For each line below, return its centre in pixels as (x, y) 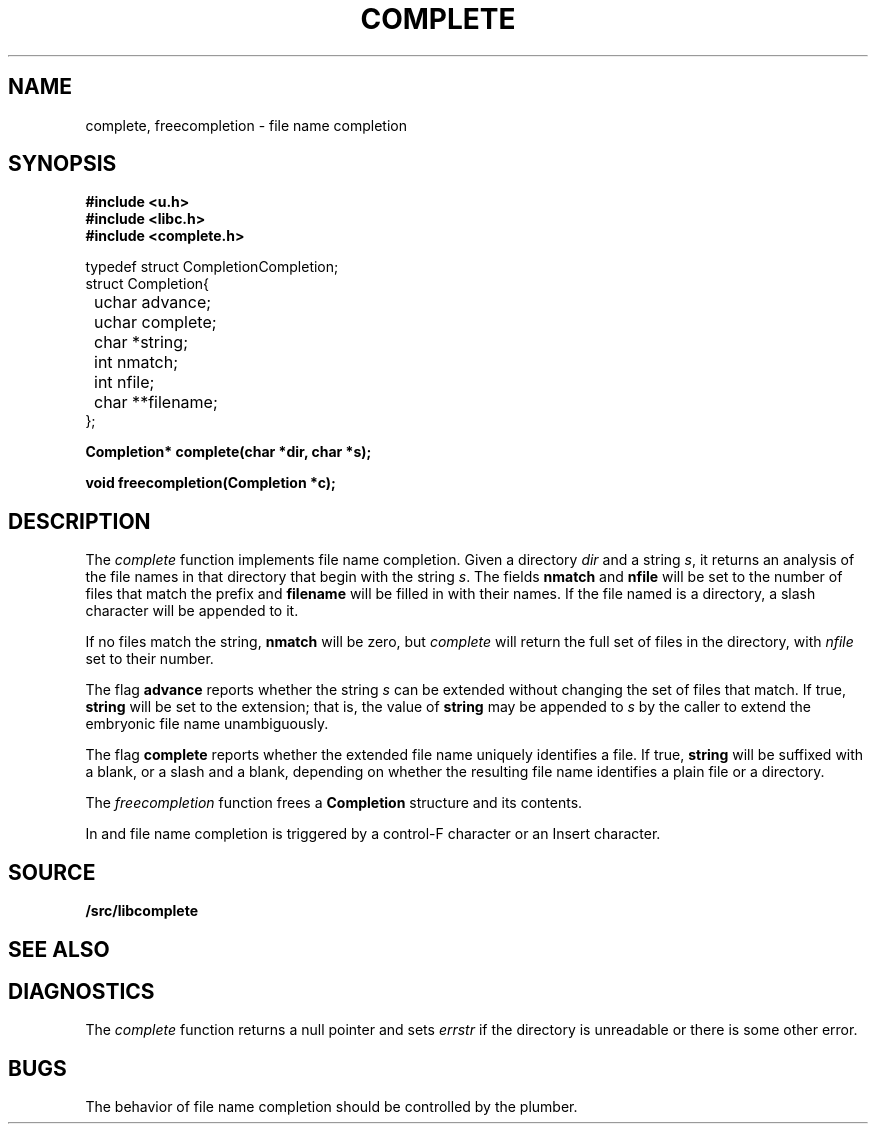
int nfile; (124, 382)
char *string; (141, 342)
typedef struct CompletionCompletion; (212, 267)
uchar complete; (155, 322)
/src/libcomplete (141, 911)
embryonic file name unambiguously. (207, 724)
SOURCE (52, 872)
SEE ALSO (59, 949)
